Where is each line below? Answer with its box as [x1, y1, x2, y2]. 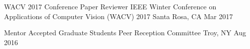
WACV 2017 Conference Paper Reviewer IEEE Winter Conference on [4, 1, 217, 11]
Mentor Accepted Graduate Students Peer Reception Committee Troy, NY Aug [4, 27, 247, 38]
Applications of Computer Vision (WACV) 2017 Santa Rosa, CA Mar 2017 [4, 11, 233, 21]
